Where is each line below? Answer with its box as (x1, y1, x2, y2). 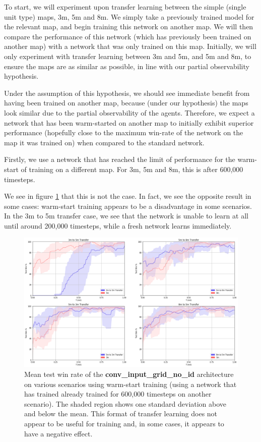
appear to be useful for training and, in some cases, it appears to (24, 418, 224, 428)
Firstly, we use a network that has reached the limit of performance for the (4, 154, 235, 164)
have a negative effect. (24, 428, 93, 438)
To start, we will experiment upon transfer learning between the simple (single (4, 2, 246, 12)
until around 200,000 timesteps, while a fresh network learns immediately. (4, 220, 232, 231)
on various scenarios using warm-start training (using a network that (24, 378, 237, 389)
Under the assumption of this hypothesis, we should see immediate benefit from (4, 87, 250, 98)
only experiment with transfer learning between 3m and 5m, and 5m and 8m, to (4, 50, 251, 61)
